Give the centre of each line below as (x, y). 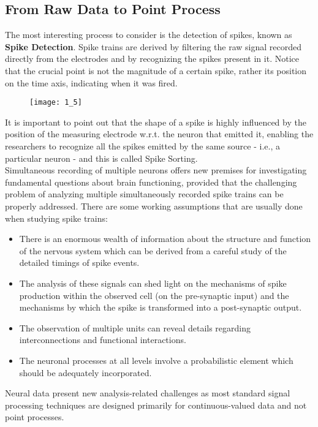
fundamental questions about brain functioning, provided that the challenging (151, 182)
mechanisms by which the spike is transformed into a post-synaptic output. (161, 307)
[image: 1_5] (56, 103)
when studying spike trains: (56, 218)
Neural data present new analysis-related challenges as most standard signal (148, 393)
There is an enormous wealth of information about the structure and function (165, 239)
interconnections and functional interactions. (103, 340)
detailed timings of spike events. (79, 263)
